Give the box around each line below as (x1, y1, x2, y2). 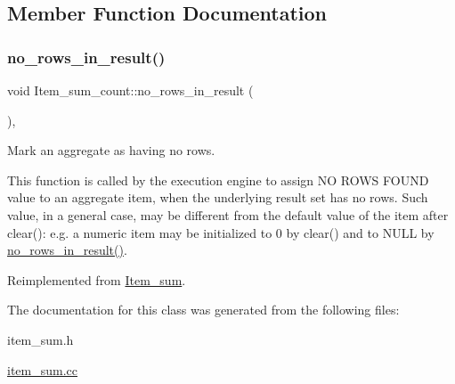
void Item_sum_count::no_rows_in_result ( (7, 81, 254, 99)
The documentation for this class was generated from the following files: (7, 300, 400, 319)
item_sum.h (7, 330, 74, 348)
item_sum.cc (7, 360, 78, 379)
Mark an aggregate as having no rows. (7, 141, 215, 159)
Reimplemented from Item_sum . (7, 270, 186, 289)
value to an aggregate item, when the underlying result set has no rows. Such (7, 188, 428, 207)
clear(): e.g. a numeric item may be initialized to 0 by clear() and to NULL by (7, 223, 435, 241)
